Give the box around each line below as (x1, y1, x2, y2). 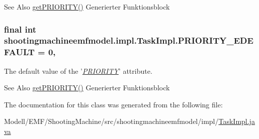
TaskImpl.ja (218, 116, 255, 126)
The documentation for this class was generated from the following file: (4, 99, 223, 109)
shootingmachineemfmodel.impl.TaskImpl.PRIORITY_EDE (4, 34, 253, 47)
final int (4, 23, 36, 35)
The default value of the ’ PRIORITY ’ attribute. (4, 65, 152, 76)
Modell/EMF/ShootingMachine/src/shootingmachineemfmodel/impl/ (4, 116, 219, 126)
